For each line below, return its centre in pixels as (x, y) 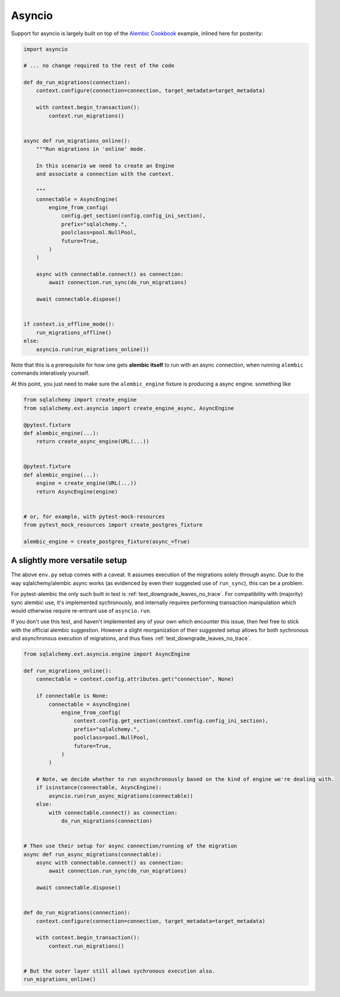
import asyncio (46, 49)
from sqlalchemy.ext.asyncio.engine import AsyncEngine (107, 654)
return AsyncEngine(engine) (77, 491)
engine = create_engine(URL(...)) (86, 483)
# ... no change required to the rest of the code (99, 66)
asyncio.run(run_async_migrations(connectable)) (121, 796)
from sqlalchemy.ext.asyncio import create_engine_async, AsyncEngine (129, 408)
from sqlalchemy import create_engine (80, 400)
